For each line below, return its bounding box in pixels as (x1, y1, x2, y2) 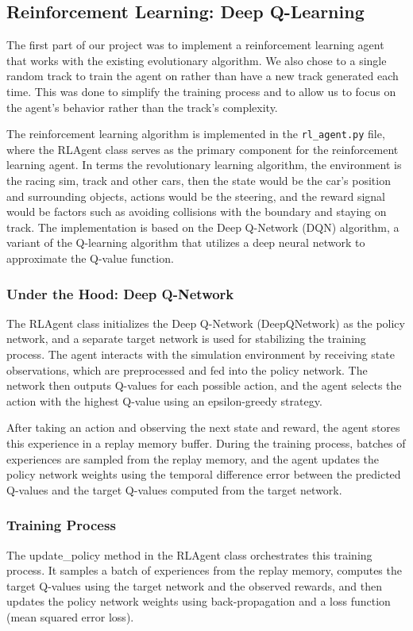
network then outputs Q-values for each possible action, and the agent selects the (6, 377, 402, 394)
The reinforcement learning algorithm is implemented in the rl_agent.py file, (6, 125, 385, 142)
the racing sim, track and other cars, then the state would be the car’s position (6, 172, 391, 189)
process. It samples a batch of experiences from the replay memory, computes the (6, 562, 402, 579)
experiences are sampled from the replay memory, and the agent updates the (6, 450, 380, 467)
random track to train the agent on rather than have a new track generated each (6, 67, 399, 84)
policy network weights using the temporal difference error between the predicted (6, 466, 401, 483)
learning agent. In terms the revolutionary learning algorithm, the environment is (6, 156, 402, 173)
